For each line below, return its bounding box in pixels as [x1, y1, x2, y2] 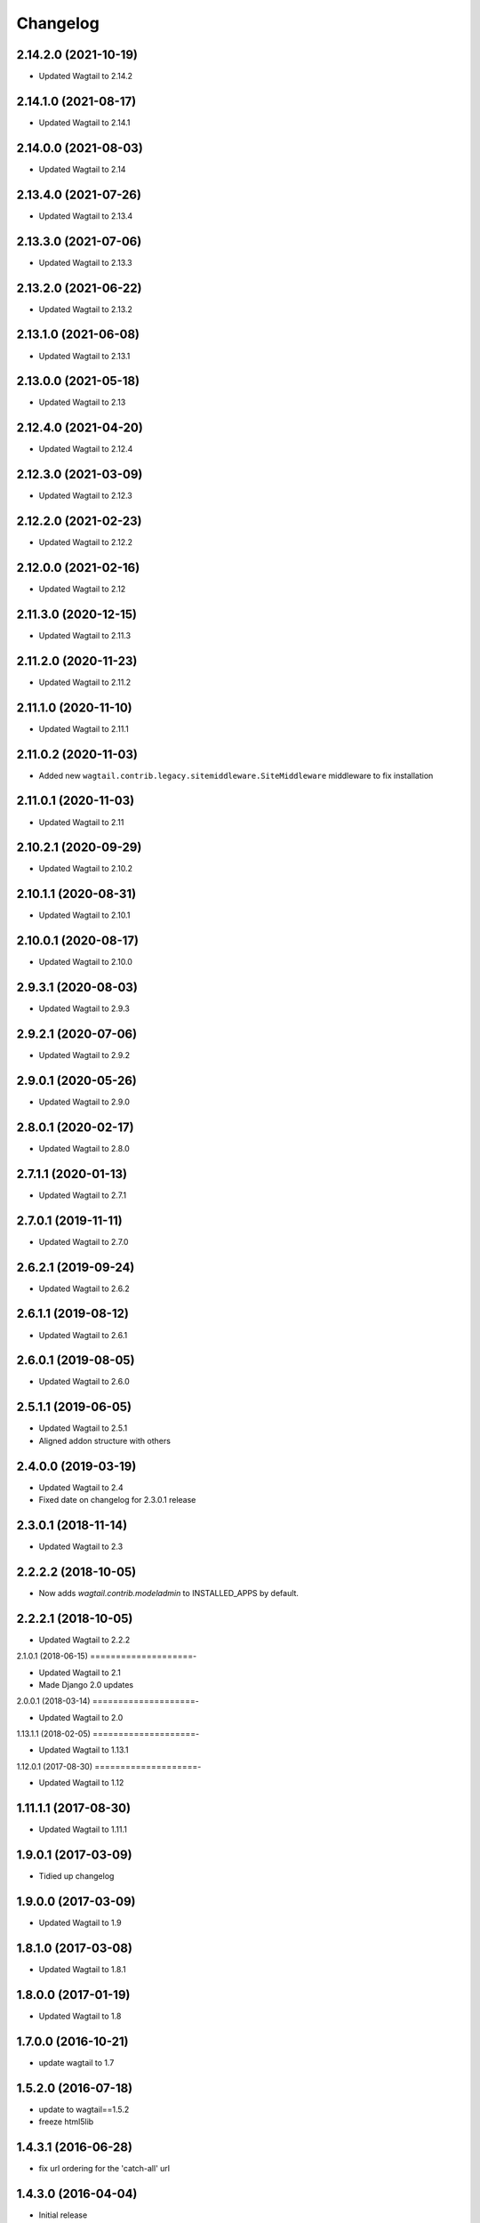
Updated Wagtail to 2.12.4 [38, 444, 133, 454]
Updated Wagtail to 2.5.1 [38, 1423, 128, 1433]
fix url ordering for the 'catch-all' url [38, 2163, 171, 2173]
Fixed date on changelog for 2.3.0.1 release [38, 1495, 196, 1505]
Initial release [38, 2210, 88, 2220]
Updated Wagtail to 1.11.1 [38, 1824, 128, 1835]
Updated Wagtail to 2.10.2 [38, 863, 133, 874]
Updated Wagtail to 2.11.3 [38, 630, 132, 640]
